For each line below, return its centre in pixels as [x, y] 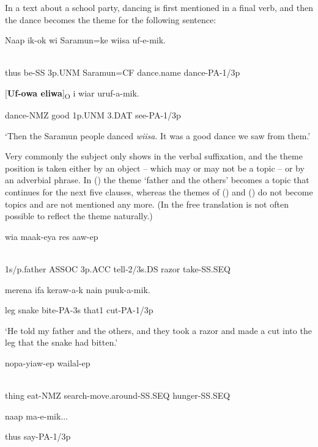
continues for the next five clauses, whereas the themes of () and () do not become [159, 192]
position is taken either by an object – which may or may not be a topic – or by [155, 168]
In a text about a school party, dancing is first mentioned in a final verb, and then [159, 7]
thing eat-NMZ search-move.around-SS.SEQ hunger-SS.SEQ [118, 395]
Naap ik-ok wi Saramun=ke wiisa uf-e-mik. [86, 40]
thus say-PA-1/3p [38, 436]
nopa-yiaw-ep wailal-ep [48, 363]
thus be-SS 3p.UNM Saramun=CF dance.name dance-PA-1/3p [123, 72]
